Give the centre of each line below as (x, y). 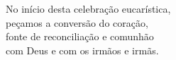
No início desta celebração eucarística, (88, 8)
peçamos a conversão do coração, (77, 22)
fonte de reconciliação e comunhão (80, 36)
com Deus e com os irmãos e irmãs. (82, 50)
